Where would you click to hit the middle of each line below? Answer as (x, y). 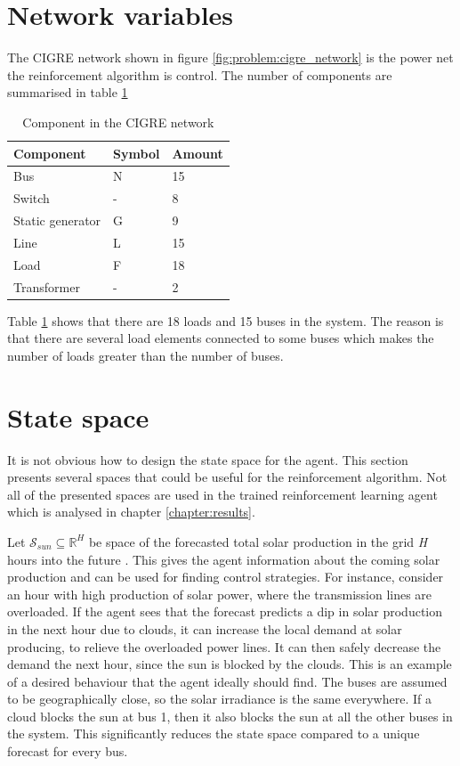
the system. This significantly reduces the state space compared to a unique (214, 733)
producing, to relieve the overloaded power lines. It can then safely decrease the (224, 646)
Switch (32, 198)
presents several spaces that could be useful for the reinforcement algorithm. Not (227, 477)
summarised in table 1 (68, 92)
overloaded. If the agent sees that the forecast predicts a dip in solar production (225, 611)
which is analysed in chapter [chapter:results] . (131, 512)
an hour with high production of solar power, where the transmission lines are (220, 594)
